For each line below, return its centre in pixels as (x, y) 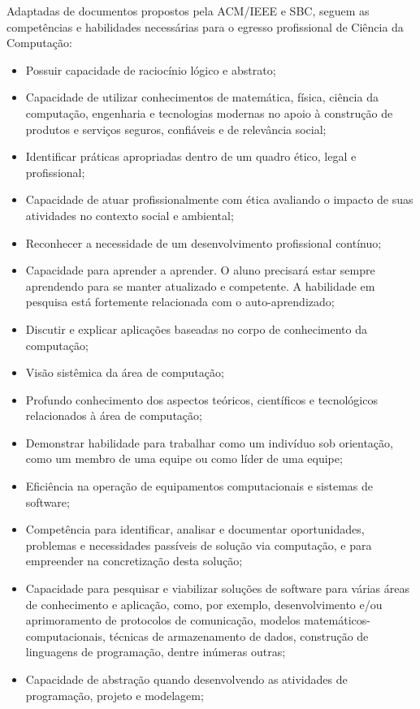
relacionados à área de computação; (114, 415)
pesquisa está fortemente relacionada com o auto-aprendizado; (180, 302)
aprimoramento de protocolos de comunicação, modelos (163, 620)
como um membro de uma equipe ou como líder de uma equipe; (184, 458)
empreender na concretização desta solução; (134, 561)
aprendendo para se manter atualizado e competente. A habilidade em (200, 285)
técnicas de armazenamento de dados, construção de (239, 636)
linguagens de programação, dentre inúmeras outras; (156, 652)
